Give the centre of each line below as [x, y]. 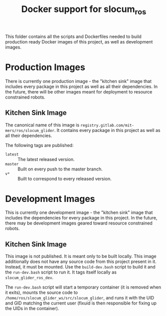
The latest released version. [46, 159]
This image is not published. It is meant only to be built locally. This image [81, 256]
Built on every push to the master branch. [60, 169]
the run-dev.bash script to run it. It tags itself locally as [61, 272]
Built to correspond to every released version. [65, 178]
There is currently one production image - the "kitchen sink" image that [79, 81]
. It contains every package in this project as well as [107, 130]
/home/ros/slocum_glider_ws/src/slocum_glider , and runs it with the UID [80, 298]
